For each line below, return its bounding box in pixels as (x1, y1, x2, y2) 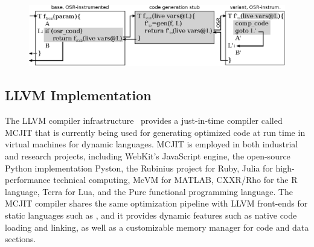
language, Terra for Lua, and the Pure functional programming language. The (5, 185, 293, 197)
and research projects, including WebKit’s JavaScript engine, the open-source (5, 150, 290, 162)
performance (5, 173, 51, 186)
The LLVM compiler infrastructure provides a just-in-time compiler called (5, 114, 283, 127)
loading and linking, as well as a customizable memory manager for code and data (5, 220, 309, 233)
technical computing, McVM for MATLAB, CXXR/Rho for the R (53, 173, 298, 186)
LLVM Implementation (5, 86, 152, 104)
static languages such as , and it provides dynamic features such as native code (5, 208, 297, 221)
